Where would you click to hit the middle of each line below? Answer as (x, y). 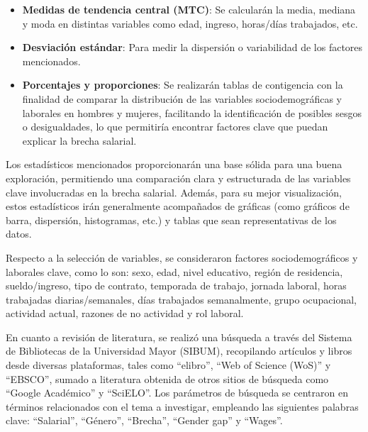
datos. (19, 234)
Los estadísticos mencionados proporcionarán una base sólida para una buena (174, 164)
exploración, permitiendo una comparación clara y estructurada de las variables (178, 178)
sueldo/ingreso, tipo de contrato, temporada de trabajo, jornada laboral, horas (176, 286)
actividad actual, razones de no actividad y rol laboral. (125, 313)
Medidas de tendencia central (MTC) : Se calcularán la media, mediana (189, 9)
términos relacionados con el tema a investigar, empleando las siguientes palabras (182, 406)
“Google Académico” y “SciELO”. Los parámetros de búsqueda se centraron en (177, 393)
